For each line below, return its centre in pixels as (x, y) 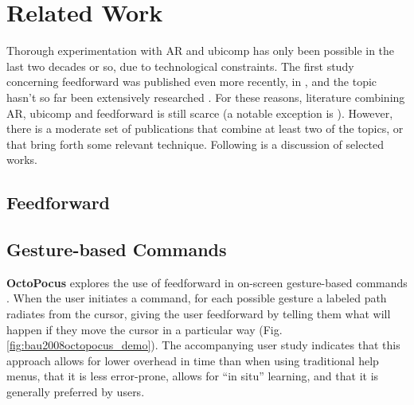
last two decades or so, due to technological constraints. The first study (180, 66)
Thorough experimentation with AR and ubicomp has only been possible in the (201, 51)
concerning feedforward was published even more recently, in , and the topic (192, 82)
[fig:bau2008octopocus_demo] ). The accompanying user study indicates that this (203, 345)
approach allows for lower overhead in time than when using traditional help (193, 360)
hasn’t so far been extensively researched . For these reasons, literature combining (206, 97)
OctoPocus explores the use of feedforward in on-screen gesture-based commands (207, 282)
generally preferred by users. (76, 392)
